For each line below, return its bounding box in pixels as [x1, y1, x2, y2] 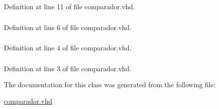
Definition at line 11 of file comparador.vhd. [4, 1, 135, 11]
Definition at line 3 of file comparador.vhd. [4, 63, 132, 73]
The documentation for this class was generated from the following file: [4, 79, 216, 90]
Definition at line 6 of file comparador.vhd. [4, 22, 132, 32]
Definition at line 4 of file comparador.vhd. [4, 43, 132, 53]
